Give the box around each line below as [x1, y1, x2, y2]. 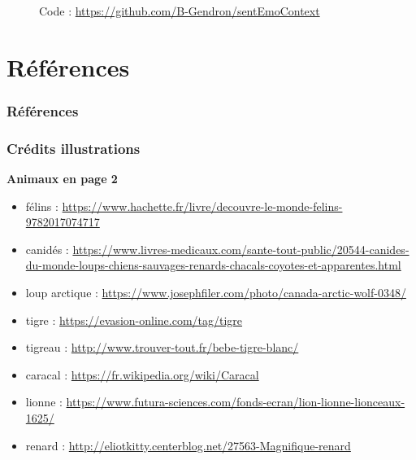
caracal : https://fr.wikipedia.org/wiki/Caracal [25, 366, 259, 383]
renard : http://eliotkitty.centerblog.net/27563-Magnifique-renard [25, 436, 351, 453]
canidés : [25, 240, 69, 257]
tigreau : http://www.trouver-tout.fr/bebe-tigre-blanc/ [25, 339, 299, 356]
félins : [25, 197, 58, 214]
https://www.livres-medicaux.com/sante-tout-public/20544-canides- [72, 240, 409, 257]
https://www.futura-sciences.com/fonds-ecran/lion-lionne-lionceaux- [66, 393, 405, 410]
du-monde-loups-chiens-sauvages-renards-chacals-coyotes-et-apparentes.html [25, 256, 401, 274]
